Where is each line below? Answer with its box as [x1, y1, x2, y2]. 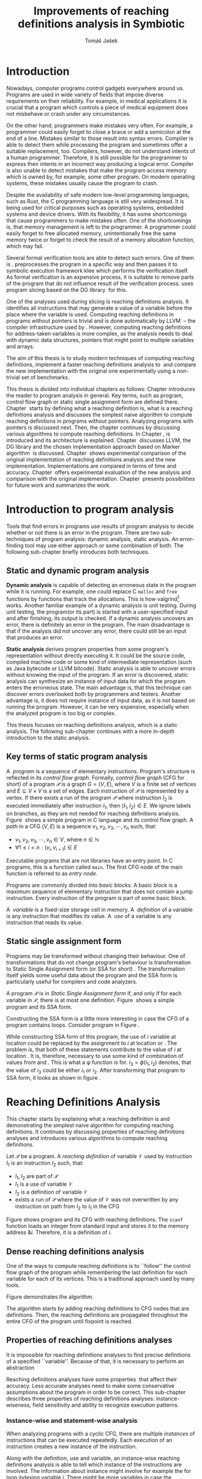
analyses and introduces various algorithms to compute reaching [6, 1135, 168, 1142]
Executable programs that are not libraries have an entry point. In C [6, 857, 173, 864]
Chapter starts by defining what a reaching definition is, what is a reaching [6, 404, 193, 411]
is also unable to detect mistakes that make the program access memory [6, 166, 187, 174]
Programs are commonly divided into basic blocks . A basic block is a [6, 881, 178, 888]
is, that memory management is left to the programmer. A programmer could [6, 223, 196, 230]
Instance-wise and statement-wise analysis [6, 1416, 137, 1425]
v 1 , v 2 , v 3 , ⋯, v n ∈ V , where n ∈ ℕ [14, 836, 99, 845]
